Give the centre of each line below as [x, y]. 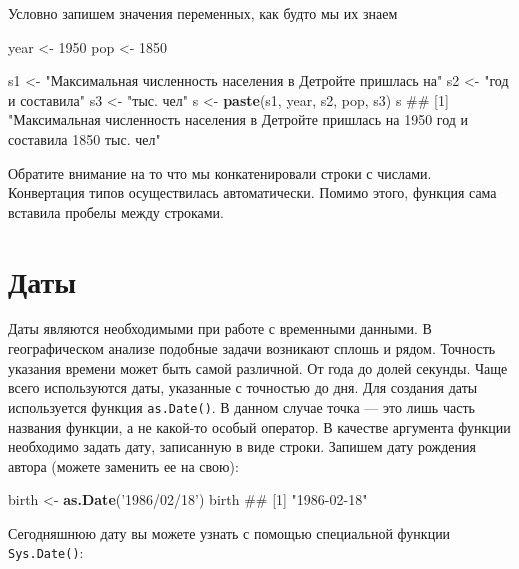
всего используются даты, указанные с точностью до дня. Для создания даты [243, 387]
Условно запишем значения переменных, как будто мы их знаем [203, 13]
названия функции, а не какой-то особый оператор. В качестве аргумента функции [259, 426]
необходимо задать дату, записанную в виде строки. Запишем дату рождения [242, 446]
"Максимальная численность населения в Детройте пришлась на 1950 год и [238, 119]
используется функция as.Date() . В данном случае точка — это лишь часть [241, 406]
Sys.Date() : [46, 552]
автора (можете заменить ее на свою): [123, 465]
